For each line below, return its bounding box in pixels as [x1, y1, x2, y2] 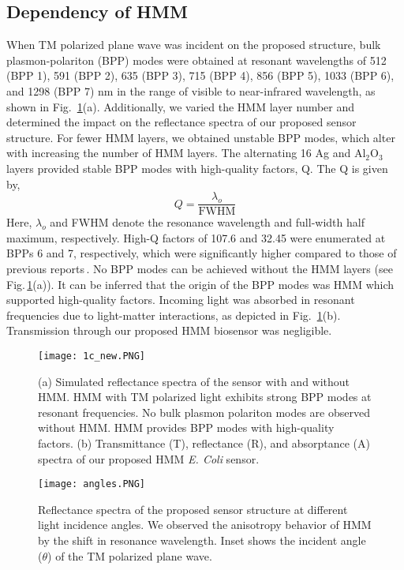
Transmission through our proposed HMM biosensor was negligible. [6, 322, 332, 339]
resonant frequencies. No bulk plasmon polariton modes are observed [38, 403, 370, 420]
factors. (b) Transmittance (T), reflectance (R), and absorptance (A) [38, 434, 370, 451]
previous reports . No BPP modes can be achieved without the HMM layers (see [6, 260, 393, 276]
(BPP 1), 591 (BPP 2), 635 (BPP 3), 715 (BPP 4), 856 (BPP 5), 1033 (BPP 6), [6, 67, 395, 84]
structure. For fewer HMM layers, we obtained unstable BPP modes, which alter [6, 129, 395, 145]
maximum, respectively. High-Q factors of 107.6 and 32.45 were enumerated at [6, 229, 386, 246]
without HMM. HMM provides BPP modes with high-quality [38, 419, 335, 436]
